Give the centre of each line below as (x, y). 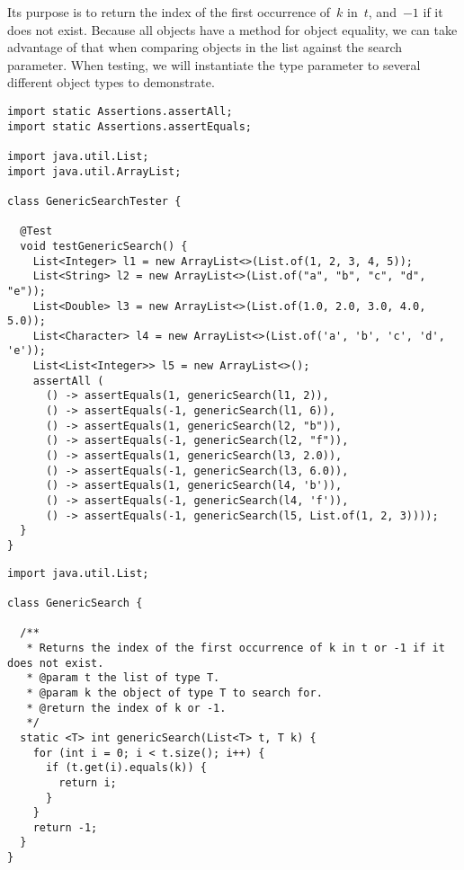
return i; (88, 782)
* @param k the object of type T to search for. (174, 692)
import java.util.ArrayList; (94, 171)
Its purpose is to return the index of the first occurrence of (169, 12)
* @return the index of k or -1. (126, 708)
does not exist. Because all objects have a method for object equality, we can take (232, 29)
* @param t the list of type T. (123, 678)
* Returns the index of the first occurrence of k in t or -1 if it (236, 648)
